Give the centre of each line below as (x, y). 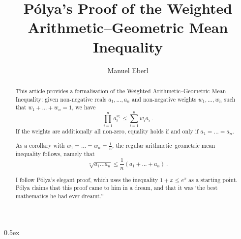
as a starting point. (213, 179)
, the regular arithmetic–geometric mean (164, 145)
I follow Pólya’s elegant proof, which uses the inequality (87, 179)
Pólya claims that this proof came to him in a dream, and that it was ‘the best (117, 188)
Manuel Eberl (128, 70)
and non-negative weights (164, 99)
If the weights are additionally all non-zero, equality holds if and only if (107, 131)
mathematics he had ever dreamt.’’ (60, 196)
